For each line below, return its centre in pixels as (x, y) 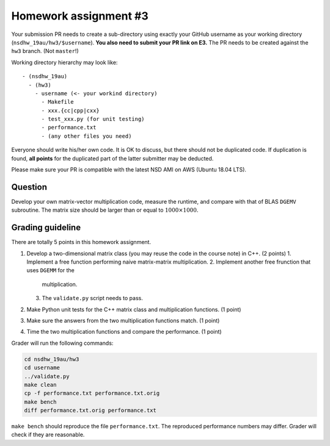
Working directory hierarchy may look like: (64, 62)
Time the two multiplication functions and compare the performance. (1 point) (124, 332)
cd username (42, 368)
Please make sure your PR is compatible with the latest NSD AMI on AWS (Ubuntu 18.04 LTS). (129, 170)
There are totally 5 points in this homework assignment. (81, 242)
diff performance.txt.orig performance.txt (90, 411)
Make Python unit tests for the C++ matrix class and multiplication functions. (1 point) (134, 309)
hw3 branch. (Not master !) (45, 51)
